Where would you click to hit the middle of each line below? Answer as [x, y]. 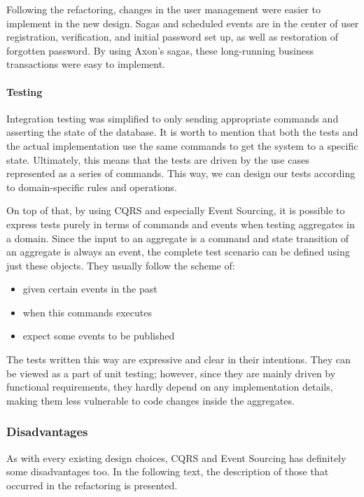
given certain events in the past [90, 289]
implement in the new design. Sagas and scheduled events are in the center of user [183, 23]
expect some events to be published [99, 336]
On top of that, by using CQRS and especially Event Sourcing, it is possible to [176, 210]
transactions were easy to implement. [86, 64]
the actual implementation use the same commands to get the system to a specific [182, 145]
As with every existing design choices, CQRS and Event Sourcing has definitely [176, 457]
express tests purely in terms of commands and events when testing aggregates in [181, 224]
